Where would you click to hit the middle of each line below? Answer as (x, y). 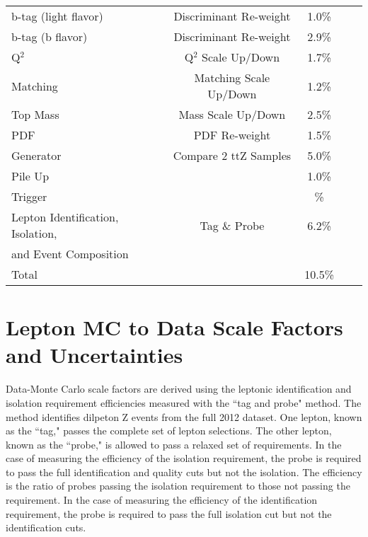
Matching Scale (232, 77)
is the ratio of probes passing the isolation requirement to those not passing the (178, 486)
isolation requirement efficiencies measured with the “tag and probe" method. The (184, 402)
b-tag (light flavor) (57, 16)
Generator (36, 155)
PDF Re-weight (232, 135)
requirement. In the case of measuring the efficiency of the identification (162, 500)
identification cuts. (46, 527)
